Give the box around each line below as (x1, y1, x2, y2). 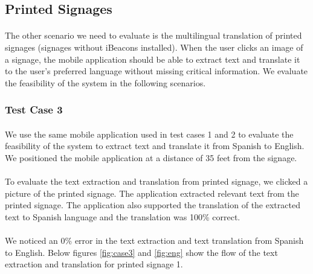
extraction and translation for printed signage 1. (5, 258, 183, 270)
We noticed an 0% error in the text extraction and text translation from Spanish (5, 234, 304, 247)
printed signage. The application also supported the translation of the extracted (5, 199, 300, 211)
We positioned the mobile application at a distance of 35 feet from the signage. (5, 151, 297, 164)
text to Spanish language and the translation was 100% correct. (5, 210, 240, 223)
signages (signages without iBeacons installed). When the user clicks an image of (5, 40, 303, 53)
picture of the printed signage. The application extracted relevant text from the (5, 186, 299, 199)
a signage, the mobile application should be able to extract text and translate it (5, 53, 300, 65)
